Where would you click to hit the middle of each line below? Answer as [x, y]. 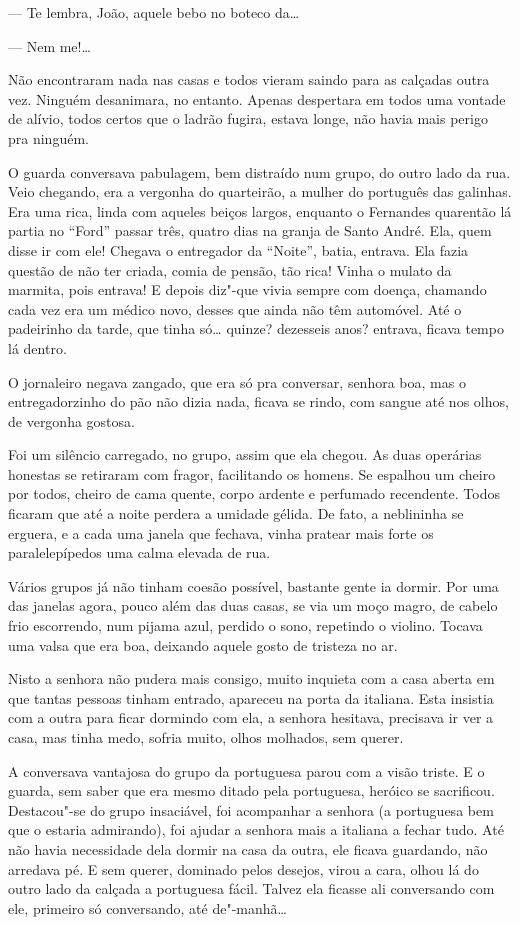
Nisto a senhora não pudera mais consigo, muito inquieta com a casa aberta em [251, 678]
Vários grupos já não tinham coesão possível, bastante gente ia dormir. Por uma [253, 585]
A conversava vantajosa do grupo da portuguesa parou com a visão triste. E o [246, 770]
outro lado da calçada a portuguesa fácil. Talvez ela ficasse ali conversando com [251, 888]
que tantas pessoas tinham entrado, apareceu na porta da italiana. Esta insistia [251, 697]
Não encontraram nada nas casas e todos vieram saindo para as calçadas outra [249, 79]
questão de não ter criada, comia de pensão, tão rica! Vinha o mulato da [230, 269]
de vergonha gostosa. [71, 420]
